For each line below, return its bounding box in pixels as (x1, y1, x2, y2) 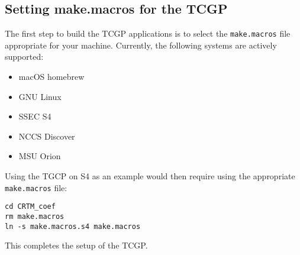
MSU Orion (18, 150, 61, 162)
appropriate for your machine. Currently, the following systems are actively (5, 38, 277, 51)
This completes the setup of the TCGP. (5, 239, 148, 251)
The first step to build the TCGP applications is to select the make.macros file (5, 27, 291, 40)
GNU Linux (18, 90, 62, 102)
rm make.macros (5, 212, 64, 221)
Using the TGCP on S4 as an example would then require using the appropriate (5, 170, 295, 182)
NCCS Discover (18, 130, 75, 142)
